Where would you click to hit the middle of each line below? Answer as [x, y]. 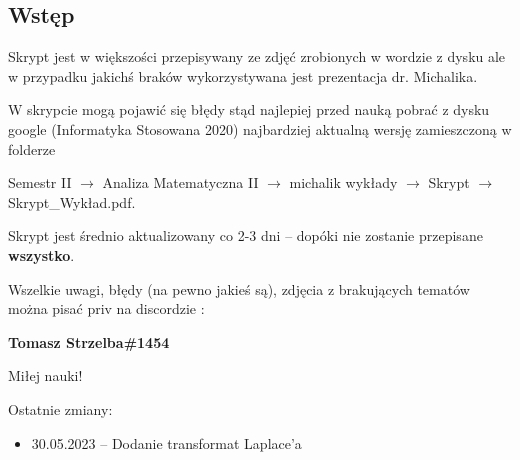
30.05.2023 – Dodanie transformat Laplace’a [166, 442]
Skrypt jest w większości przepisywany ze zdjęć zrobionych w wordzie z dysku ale [257, 56]
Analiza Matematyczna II [180, 182]
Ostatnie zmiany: [60, 408]
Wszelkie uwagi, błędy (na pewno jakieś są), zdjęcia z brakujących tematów [239, 288]
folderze [32, 148]
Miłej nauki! [45, 375]
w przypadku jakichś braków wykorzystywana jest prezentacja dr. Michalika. [243, 75]
